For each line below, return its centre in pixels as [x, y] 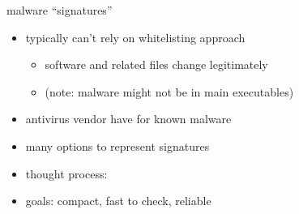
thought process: [66, 173]
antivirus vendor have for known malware [128, 119]
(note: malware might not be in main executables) [169, 91]
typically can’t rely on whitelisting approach [135, 37]
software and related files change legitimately [156, 64]
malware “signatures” [60, 10]
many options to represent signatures [117, 146]
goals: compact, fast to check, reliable [118, 201]
